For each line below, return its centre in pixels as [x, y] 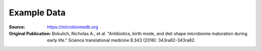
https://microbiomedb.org [73, 27]
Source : [17, 27]
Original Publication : [30, 33]
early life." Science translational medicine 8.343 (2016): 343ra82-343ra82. [121, 40]
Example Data [37, 13]
